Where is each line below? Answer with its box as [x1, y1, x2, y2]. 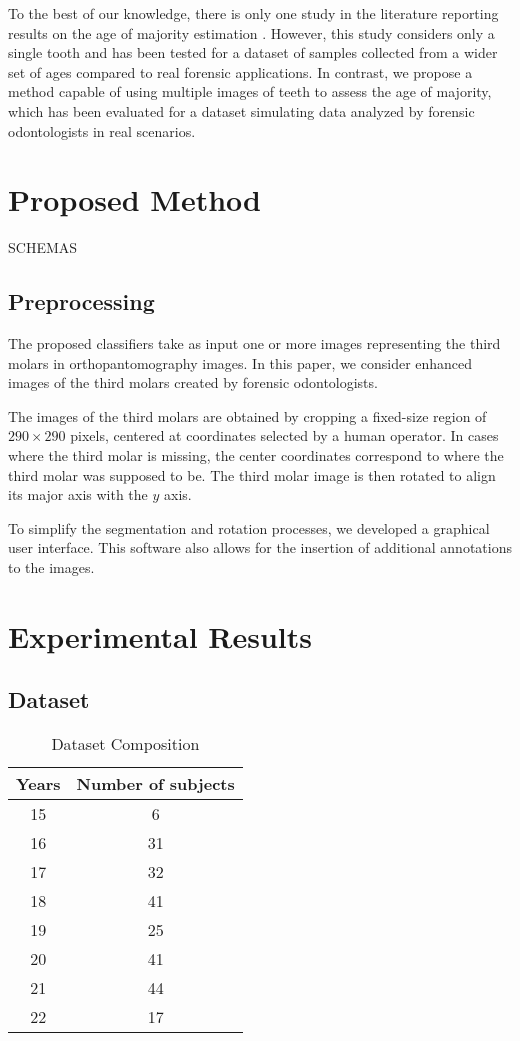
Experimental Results [8, 615, 312, 656]
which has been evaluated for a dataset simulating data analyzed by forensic [8, 100, 475, 121]
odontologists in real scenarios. [8, 120, 196, 141]
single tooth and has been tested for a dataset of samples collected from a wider [8, 42, 498, 63]
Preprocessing [8, 286, 155, 317]
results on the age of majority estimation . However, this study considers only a [8, 22, 495, 43]
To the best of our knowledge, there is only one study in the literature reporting [8, 3, 499, 23]
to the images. [8, 557, 95, 578]
